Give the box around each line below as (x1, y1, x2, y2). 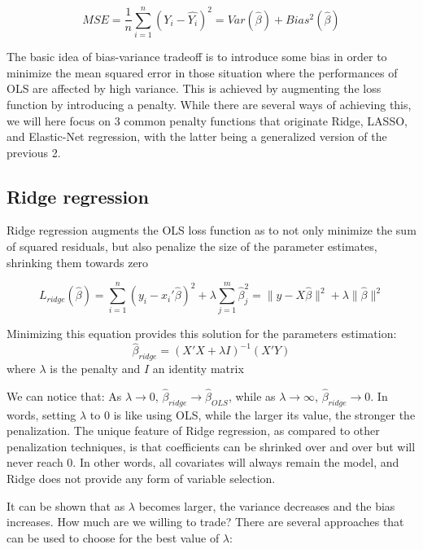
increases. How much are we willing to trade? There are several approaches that (7, 513, 404, 530)
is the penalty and (50, 360, 141, 376)
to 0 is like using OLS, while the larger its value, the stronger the (89, 406, 416, 423)
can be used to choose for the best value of (7, 529, 220, 546)
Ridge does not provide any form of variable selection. (7, 469, 276, 486)
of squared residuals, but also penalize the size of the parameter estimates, (7, 238, 377, 255)
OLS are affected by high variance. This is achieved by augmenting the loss (7, 80, 382, 97)
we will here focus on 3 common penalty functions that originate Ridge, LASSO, (7, 112, 408, 129)
